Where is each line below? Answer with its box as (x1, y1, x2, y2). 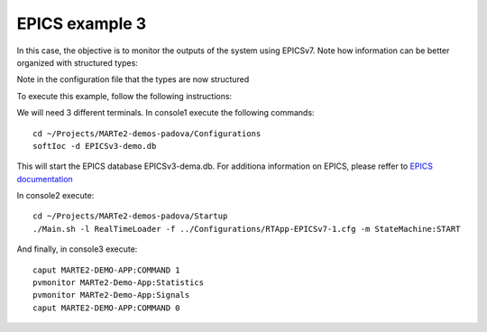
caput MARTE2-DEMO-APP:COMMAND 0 (32, 302, 180, 313)
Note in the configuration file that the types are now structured (16, 74, 250, 85)
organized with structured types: (16, 57, 139, 68)
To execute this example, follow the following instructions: (16, 90, 233, 101)
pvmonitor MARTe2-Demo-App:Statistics (32, 278, 205, 288)
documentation (16, 173, 74, 184)
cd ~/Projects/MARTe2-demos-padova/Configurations (32, 128, 262, 139)
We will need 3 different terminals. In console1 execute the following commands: (16, 107, 315, 118)
